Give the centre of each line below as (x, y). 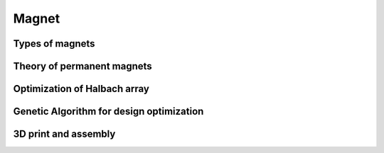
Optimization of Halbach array (81, 89)
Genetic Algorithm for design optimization (108, 112)
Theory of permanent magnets (82, 66)
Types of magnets (54, 44)
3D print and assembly (64, 134)
